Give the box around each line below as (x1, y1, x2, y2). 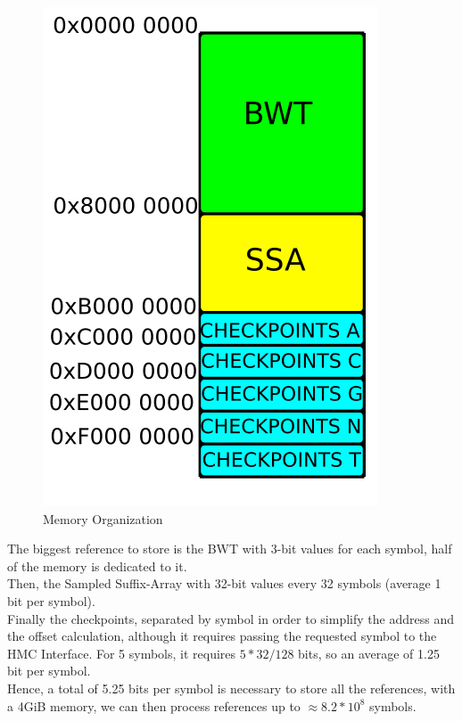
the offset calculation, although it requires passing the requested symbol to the (7, 627, 437, 645)
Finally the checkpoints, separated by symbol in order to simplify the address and (7, 609, 454, 627)
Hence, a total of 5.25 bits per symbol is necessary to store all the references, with (7, 678, 456, 697)
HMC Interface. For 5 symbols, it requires (7, 643, 236, 662)
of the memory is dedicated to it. (7, 556, 187, 575)
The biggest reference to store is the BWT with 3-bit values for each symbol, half (7, 539, 452, 558)
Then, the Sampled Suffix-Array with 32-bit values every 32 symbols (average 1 (7, 574, 441, 593)
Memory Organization (43, 509, 163, 528)
